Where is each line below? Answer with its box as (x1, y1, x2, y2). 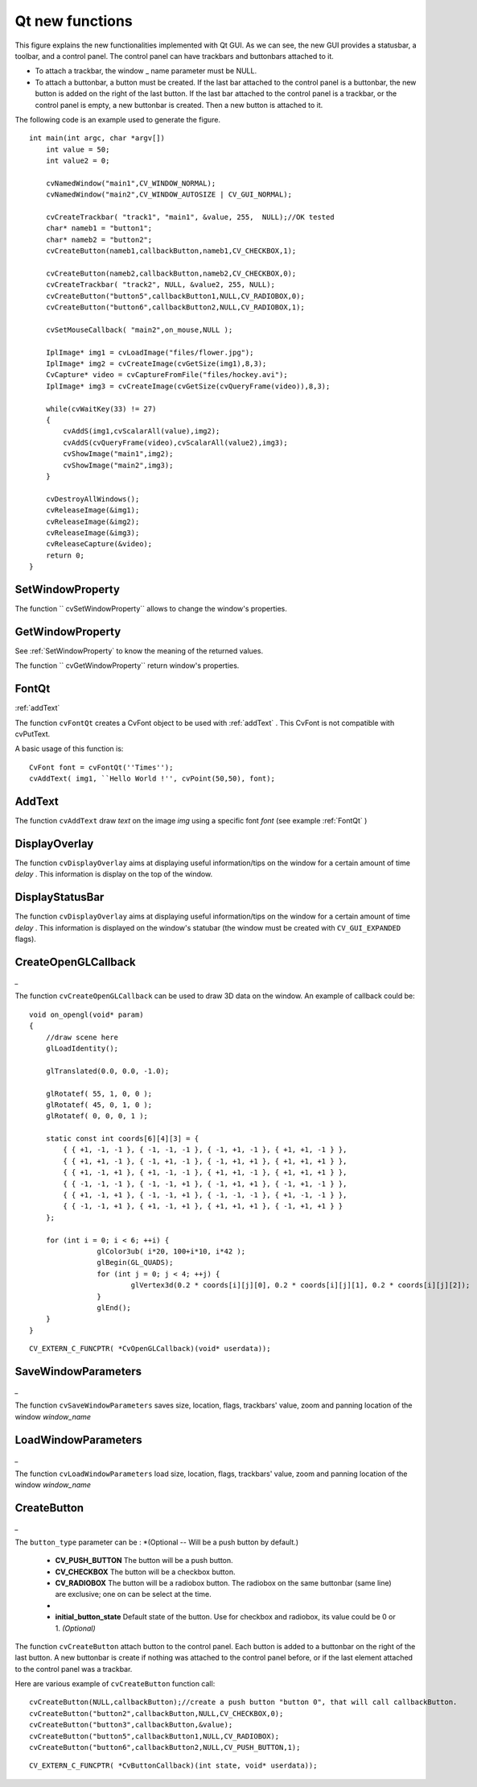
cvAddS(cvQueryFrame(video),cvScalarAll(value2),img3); (63, 437, 289, 447)
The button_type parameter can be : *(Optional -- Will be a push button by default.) (14, 1537, 299, 1547)
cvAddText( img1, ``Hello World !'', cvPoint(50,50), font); (29, 774, 275, 783)
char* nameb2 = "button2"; (45, 234, 153, 244)
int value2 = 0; (45, 156, 110, 165)
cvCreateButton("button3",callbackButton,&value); (29, 1720, 233, 1730)
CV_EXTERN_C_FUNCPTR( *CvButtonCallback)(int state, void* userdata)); (29, 1761, 318, 1770)
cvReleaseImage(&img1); (45, 506, 140, 515)
